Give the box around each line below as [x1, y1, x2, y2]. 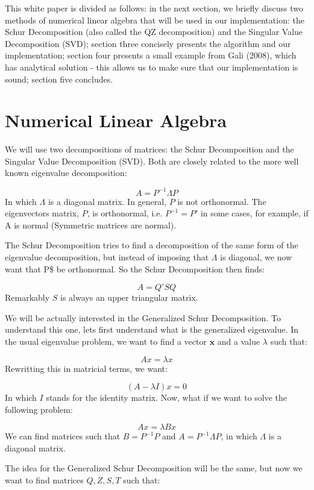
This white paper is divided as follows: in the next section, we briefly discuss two [5, 2, 303, 14]
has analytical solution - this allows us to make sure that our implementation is [5, 60, 298, 73]
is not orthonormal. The [177, 195, 266, 207]
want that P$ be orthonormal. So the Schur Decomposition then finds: [5, 262, 265, 275]
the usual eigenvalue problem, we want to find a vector [5, 335, 207, 347]
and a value [217, 335, 260, 347]
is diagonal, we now [220, 250, 292, 263]
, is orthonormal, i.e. [87, 207, 163, 219]
